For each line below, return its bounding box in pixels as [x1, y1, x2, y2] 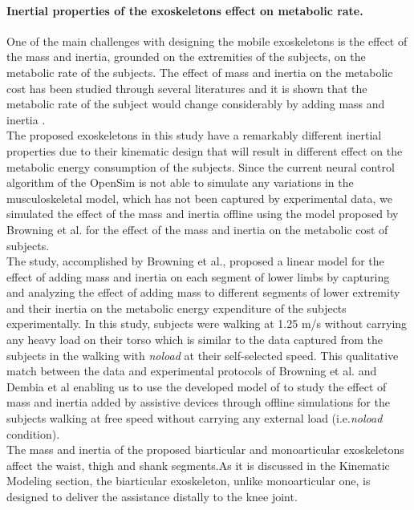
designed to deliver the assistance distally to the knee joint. [6, 488, 298, 505]
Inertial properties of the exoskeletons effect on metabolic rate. [6, 2, 363, 18]
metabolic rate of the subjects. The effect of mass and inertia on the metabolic [6, 63, 393, 80]
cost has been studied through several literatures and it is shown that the [6, 79, 367, 96]
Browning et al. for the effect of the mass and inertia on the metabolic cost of [6, 221, 388, 237]
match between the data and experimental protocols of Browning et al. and [6, 362, 377, 379]
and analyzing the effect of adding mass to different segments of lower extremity [6, 284, 400, 301]
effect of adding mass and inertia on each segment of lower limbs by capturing [6, 268, 390, 285]
